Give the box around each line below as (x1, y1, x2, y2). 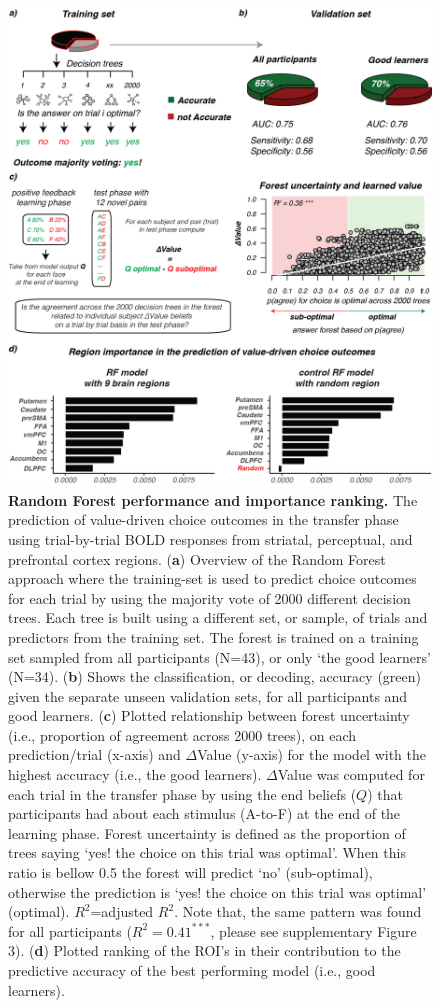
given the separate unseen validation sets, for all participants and (8, 685, 408, 706)
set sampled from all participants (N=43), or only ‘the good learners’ (8, 646, 431, 667)
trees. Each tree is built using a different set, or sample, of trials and (8, 607, 428, 628)
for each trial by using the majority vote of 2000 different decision (8, 587, 411, 608)
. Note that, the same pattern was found (174, 901, 422, 922)
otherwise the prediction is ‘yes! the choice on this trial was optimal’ (8, 881, 427, 902)
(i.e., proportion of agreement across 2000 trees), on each (8, 724, 357, 745)
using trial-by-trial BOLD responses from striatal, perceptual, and (8, 528, 413, 549)
